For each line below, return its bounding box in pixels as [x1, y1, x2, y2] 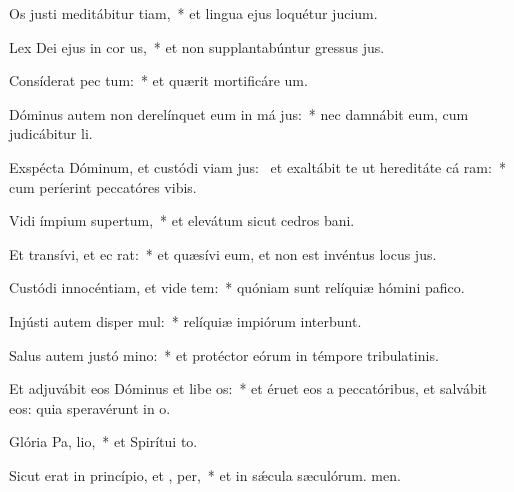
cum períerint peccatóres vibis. [9, 176, 197, 197]
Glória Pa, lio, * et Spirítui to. [9, 431, 198, 452]
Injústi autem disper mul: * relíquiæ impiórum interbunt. [9, 310, 362, 331]
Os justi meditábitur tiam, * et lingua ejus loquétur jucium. [9, 3, 378, 23]
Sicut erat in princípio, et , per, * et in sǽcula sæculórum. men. [9, 464, 401, 485]
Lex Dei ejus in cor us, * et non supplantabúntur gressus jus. [9, 36, 385, 57]
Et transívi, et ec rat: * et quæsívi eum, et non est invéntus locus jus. [9, 243, 437, 264]
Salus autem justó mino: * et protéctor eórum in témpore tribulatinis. [9, 344, 439, 365]
